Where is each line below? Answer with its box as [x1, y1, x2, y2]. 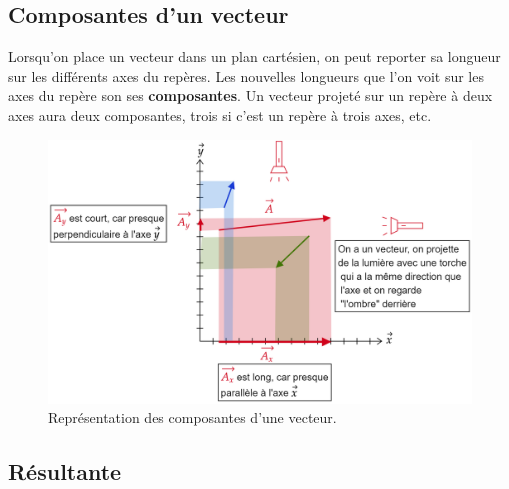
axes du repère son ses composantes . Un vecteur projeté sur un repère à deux [8, 85, 493, 106]
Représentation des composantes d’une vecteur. [48, 407, 337, 428]
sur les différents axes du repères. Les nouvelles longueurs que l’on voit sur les [8, 65, 484, 86]
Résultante [8, 456, 122, 487]
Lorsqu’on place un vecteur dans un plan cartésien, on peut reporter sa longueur [8, 46, 501, 67]
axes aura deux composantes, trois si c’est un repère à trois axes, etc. [8, 104, 432, 125]
